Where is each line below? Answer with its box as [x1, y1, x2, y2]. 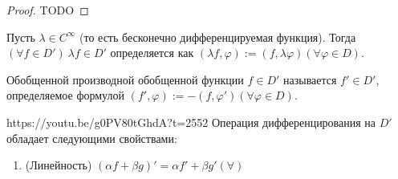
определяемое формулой [6, 87, 124, 104]
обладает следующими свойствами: [6, 129, 177, 146]
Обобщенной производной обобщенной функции [6, 71, 244, 87]
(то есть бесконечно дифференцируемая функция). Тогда [79, 28, 356, 45]
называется [283, 71, 337, 87]
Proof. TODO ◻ [6, 2, 89, 18]
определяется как [110, 44, 194, 61]
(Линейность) [25, 157, 92, 173]
